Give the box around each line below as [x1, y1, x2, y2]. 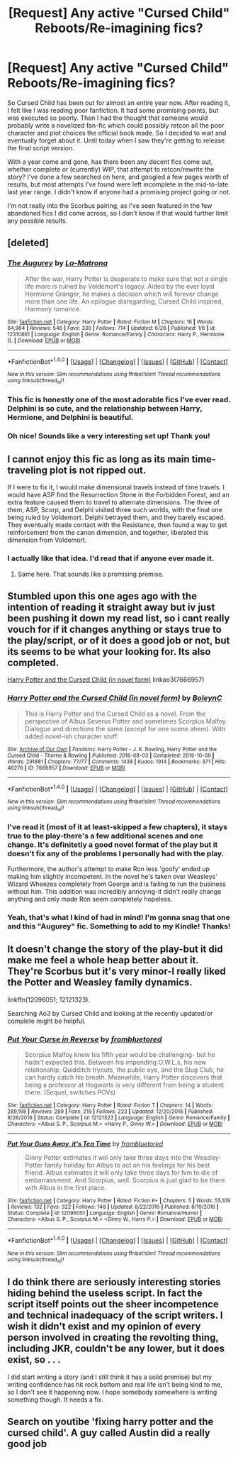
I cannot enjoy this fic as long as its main [7, 453, 190, 465]
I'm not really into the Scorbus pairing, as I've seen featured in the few [7, 201, 212, 210]
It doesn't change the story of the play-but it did [7, 943, 223, 955]
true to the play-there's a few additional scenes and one [7, 831, 204, 841]
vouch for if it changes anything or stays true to [7, 623, 222, 636]
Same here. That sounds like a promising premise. [17, 570, 164, 578]
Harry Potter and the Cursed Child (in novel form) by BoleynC [7, 693, 222, 703]
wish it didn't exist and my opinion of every [7, 1321, 201, 1333]
